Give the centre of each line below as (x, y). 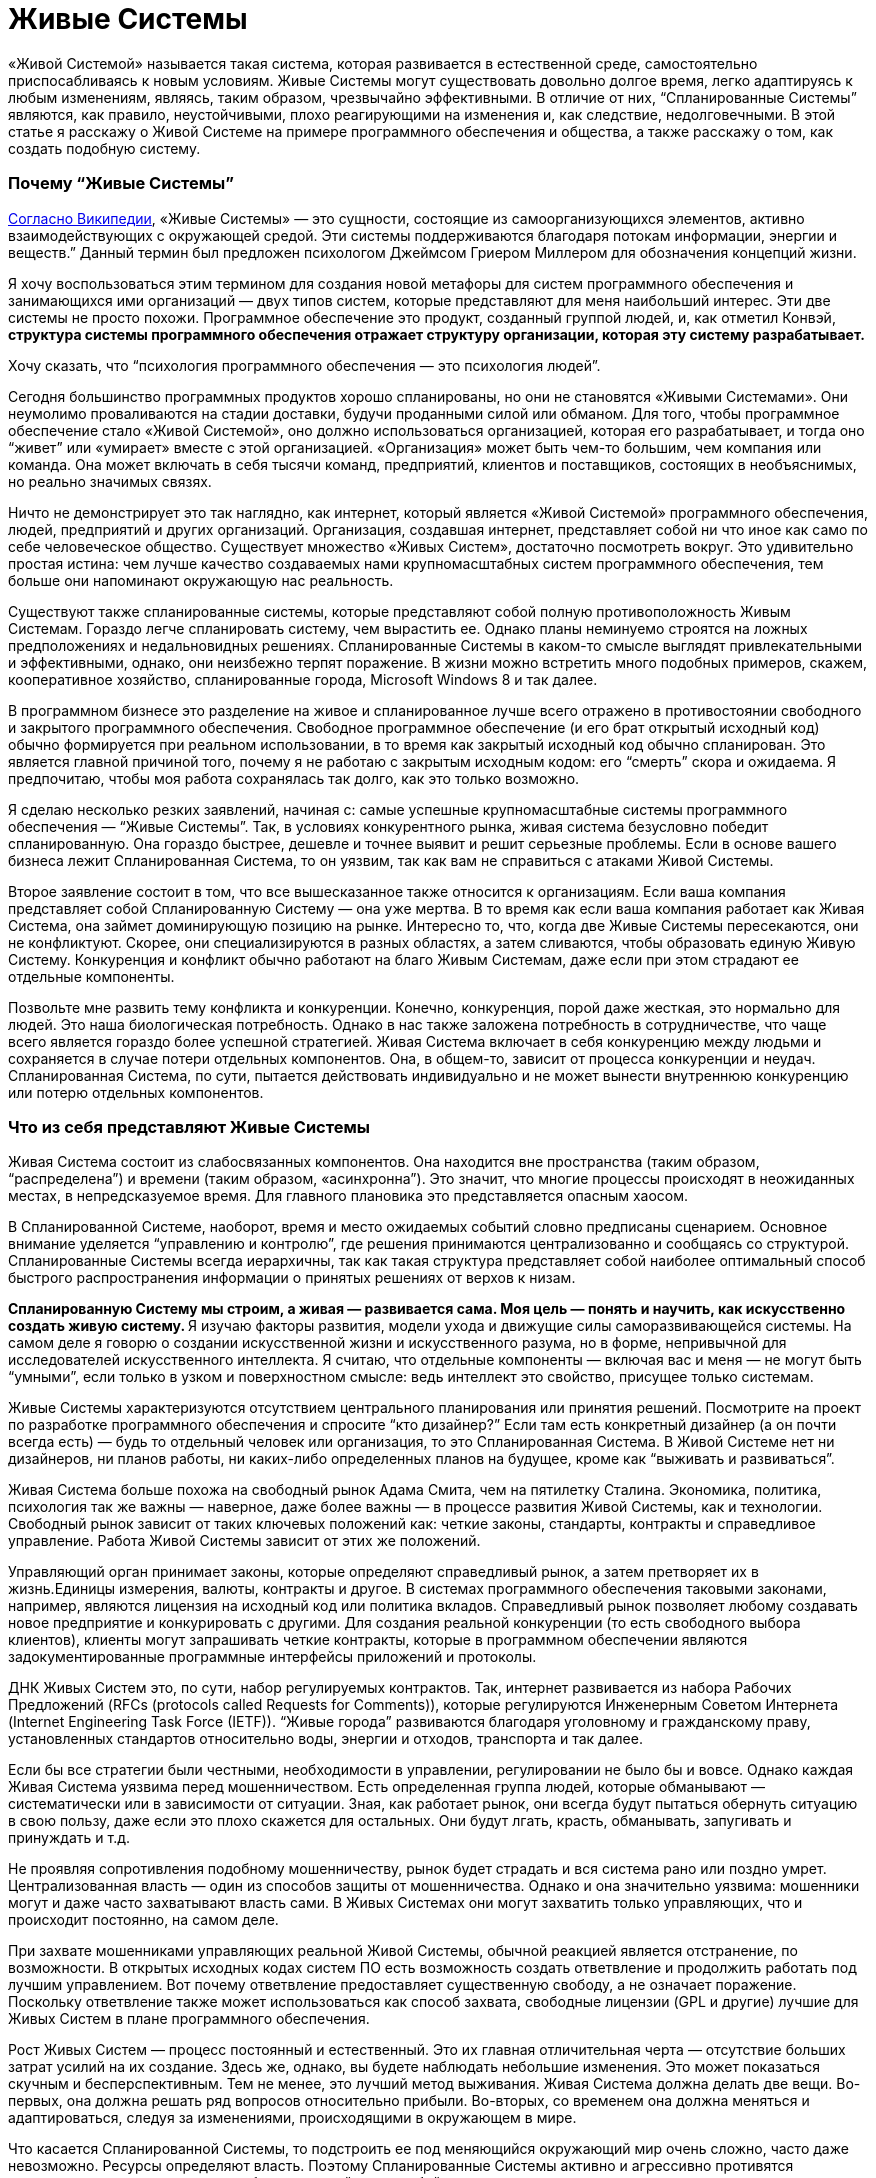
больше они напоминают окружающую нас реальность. (201, 580)
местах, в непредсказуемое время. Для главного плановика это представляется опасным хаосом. (348, 1196)
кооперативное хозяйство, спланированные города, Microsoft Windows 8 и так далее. (303, 679)
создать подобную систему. (104, 148)
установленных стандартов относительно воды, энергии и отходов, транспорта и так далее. (325, 1739)
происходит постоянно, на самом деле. (143, 1920)
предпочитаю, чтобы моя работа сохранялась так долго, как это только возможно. (294, 778)
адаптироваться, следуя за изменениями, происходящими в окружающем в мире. (292, 2118)
